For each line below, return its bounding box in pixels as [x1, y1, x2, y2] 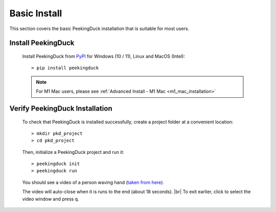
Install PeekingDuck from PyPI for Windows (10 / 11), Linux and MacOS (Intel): [22, 53, 185, 59]
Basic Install [9, 8, 62, 19]
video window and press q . [22, 196, 79, 202]
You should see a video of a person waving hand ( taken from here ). [22, 179, 165, 185]
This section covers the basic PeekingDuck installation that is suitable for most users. [9, 25, 189, 32]
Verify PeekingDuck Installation [9, 104, 112, 113]
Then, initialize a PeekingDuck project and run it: [22, 149, 125, 155]
